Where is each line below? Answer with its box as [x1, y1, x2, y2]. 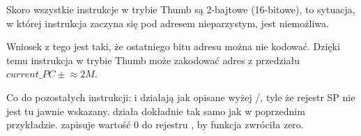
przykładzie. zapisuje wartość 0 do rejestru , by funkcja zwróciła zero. [6, 117, 304, 132]
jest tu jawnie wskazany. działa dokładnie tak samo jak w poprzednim [6, 103, 305, 118]
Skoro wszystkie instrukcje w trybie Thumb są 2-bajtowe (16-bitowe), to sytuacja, [6, 2, 355, 16]
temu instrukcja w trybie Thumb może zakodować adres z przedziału [6, 52, 300, 67]
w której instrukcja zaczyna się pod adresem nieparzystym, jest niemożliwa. [6, 15, 329, 30]
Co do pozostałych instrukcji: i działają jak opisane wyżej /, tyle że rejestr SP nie [6, 89, 355, 104]
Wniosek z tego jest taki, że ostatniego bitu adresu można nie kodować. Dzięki [6, 39, 340, 54]
